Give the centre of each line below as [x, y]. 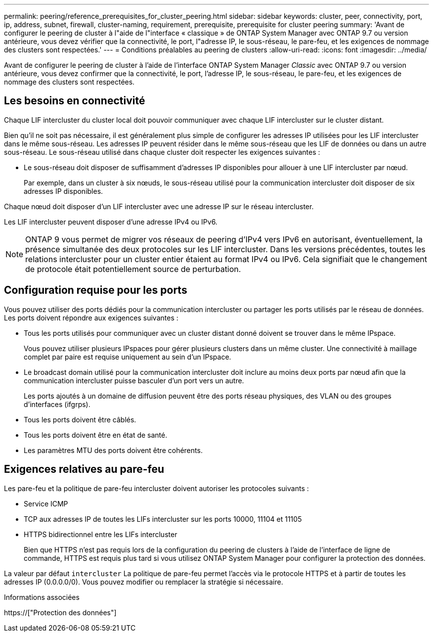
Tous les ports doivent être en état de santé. [96, 435]
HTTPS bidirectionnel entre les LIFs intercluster [101, 534]
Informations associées [42, 597]
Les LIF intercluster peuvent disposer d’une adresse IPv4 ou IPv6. [111, 222]
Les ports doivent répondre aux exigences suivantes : [91, 318]
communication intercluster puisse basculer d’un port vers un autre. [134, 380]
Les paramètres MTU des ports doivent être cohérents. [113, 450]
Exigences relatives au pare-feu [84, 469]
